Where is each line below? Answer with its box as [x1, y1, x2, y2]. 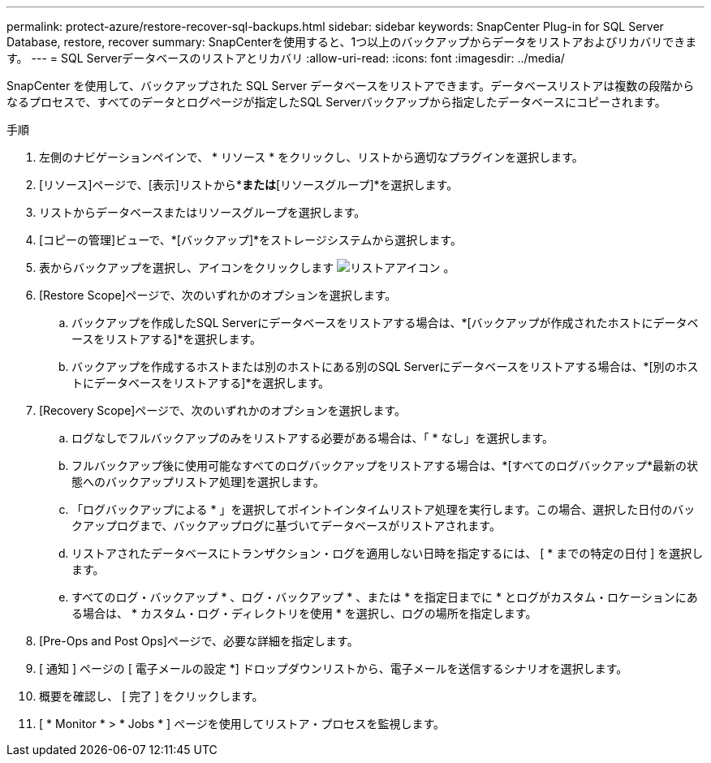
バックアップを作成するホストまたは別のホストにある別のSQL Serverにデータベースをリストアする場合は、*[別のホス [71, 360, 699, 373]
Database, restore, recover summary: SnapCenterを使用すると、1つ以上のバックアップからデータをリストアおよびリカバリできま [6, 35, 697, 49]
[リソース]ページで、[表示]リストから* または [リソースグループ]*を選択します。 [39, 178, 459, 192]
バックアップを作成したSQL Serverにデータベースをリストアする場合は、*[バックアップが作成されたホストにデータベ [71, 316, 699, 330]
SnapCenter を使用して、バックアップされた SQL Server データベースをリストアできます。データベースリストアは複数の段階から [6, 79, 695, 93]
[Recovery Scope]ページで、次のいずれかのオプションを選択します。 [39, 403, 407, 417]
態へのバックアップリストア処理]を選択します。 [71, 475, 325, 489]
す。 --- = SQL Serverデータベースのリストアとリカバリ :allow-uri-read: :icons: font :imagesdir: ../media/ [6, 51, 565, 65]
